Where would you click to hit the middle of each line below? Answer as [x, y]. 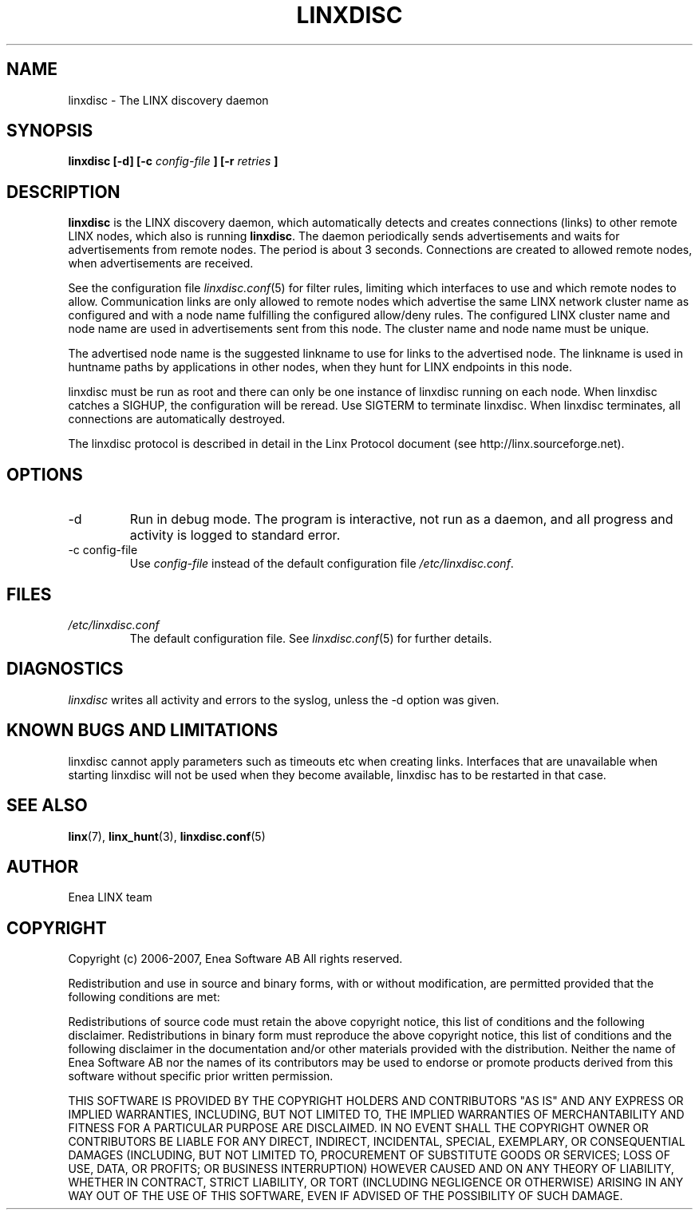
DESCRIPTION [63, 192]
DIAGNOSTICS [65, 669]
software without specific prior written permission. [201, 1076]
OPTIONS [45, 474]
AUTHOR [43, 866]
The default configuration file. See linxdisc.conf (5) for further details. [311, 638]
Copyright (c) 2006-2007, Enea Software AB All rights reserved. [235, 959]
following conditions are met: [144, 997]
